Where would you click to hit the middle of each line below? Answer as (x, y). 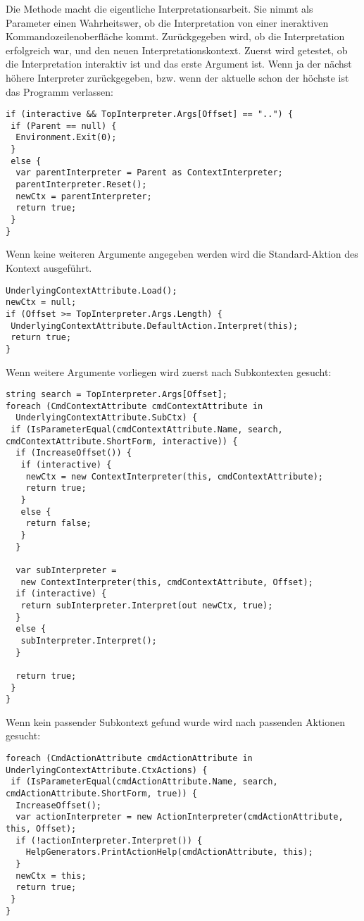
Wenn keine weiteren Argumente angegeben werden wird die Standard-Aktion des (182, 254)
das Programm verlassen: (59, 91)
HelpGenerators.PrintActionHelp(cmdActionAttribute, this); (169, 852)
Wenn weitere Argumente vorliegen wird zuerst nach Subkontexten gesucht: (169, 371)
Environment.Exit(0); (66, 138)
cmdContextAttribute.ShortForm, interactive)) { (122, 441)
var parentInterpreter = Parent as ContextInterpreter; (149, 173)
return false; (58, 524)
